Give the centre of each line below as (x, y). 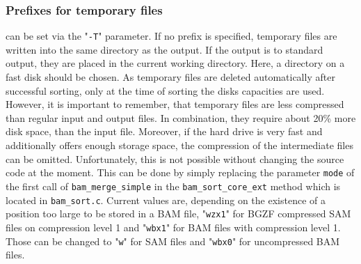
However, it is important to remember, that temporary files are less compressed (175, 104)
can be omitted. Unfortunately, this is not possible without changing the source (175, 158)
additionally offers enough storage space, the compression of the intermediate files (179, 145)
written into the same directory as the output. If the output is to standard (165, 49)
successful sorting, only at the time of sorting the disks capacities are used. (165, 90)
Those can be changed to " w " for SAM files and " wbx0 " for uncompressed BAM (173, 241)
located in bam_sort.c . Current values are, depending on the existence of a (166, 200)
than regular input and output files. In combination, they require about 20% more (181, 117)
